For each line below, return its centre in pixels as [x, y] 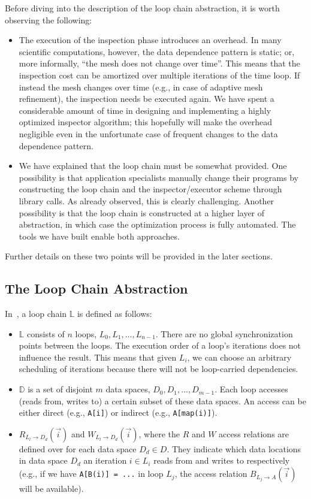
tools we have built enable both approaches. [99, 236]
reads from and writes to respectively [222, 460]
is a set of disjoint [60, 389]
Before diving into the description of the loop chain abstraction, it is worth [142, 8]
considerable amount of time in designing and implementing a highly [145, 110]
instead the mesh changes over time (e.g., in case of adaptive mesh [141, 87]
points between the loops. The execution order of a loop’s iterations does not [160, 345]
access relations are [254, 433]
